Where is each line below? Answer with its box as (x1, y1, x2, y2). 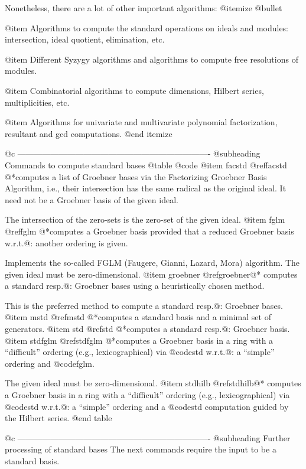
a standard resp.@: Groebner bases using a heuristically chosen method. (5, 279, 265, 292)
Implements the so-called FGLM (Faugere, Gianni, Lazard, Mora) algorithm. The (5, 256, 300, 269)
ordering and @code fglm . (5, 357, 95, 369)
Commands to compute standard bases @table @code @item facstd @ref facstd (5, 158, 287, 171)
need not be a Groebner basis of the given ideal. (5, 193, 178, 206)
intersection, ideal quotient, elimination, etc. (5, 33, 165, 45)
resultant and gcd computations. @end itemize (5, 127, 172, 139)
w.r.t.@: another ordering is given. (5, 236, 128, 249)
